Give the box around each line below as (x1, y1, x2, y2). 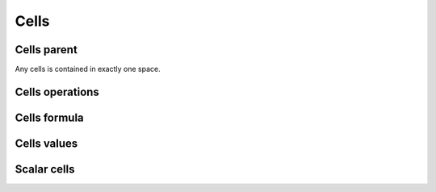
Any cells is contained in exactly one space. (15, 65, 161, 74)
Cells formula (15, 111, 84, 124)
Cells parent (15, 43, 78, 56)
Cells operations (15, 85, 100, 98)
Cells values (15, 136, 78, 150)
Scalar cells (15, 162, 75, 176)
